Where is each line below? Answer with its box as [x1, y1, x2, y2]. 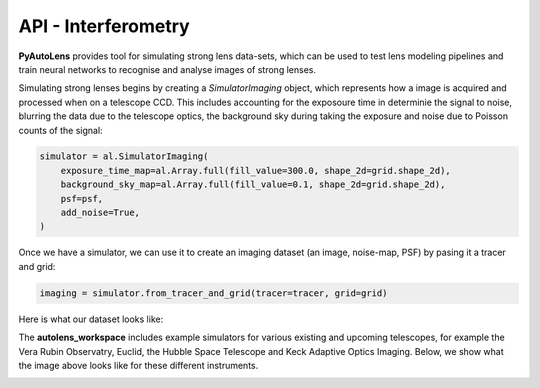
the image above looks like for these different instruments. [18, 359, 259, 371]
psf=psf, [60, 193, 104, 204]
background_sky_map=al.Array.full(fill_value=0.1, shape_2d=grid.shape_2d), [60, 179, 446, 190]
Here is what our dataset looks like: [18, 313, 164, 325]
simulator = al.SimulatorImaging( [39, 151, 209, 162]
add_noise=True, [60, 207, 140, 219]
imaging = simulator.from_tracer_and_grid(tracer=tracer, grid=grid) [39, 287, 388, 299]
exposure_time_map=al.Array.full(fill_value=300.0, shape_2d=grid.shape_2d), [60, 165, 452, 176]
